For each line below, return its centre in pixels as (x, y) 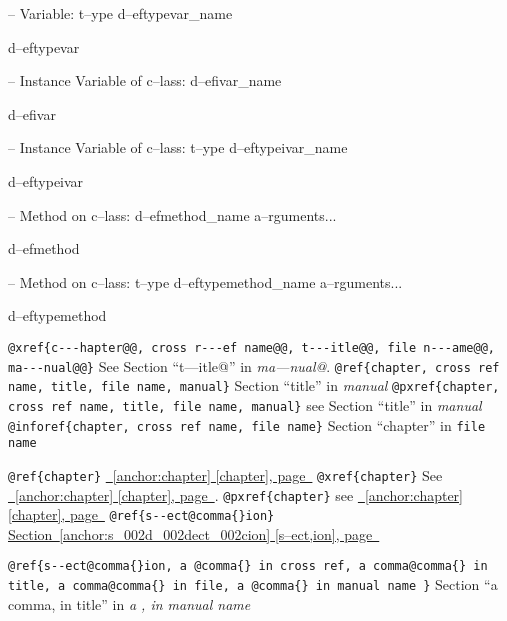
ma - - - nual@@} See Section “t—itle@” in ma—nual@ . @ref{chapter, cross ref (254, 365)
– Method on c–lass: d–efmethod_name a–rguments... (172, 214)
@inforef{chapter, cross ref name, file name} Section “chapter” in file (247, 424)
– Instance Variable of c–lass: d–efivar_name (145, 80)
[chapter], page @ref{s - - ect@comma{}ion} (141, 514)
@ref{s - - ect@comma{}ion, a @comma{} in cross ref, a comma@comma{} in (248, 566)
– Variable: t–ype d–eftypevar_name (120, 13)
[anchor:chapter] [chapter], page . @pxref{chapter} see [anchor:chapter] (239, 494)
